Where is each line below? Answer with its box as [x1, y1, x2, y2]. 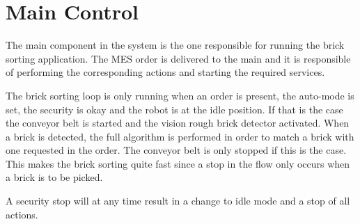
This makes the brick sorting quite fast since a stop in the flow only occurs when [6, 156, 350, 170]
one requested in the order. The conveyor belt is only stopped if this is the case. [6, 143, 347, 157]
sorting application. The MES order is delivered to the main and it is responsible [6, 51, 351, 65]
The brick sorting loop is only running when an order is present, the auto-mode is [6, 88, 354, 102]
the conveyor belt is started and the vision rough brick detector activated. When [6, 115, 350, 130]
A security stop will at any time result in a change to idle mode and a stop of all [6, 193, 350, 208]
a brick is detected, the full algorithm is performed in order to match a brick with [6, 129, 354, 143]
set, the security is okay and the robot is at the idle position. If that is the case [6, 102, 343, 116]
